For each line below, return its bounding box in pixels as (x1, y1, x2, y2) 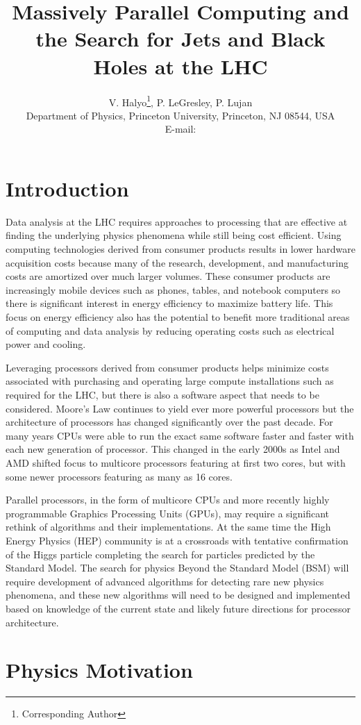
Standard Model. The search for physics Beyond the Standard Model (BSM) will (6, 560, 349, 575)
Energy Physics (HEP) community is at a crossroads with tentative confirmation (6, 533, 349, 547)
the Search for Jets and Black (35, 24, 326, 53)
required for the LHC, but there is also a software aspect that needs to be (6, 387, 319, 401)
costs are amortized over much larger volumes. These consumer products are (6, 269, 330, 283)
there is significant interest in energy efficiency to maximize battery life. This (6, 296, 333, 310)
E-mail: (165, 122, 196, 136)
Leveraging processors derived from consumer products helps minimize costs (6, 360, 329, 374)
